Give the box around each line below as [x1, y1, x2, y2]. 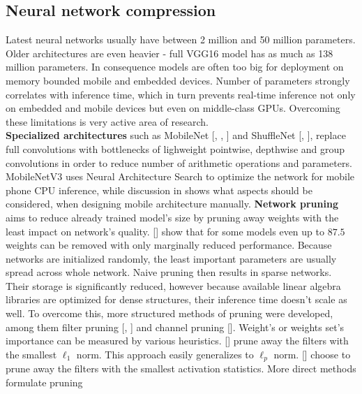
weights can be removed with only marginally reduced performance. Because [6, 238, 332, 252]
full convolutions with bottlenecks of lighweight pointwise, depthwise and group [6, 141, 345, 156]
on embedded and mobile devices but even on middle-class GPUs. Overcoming [6, 101, 340, 115]
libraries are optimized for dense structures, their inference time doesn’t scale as [6, 292, 347, 307]
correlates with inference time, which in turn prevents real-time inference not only [6, 87, 356, 101]
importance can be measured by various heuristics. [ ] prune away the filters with [6, 333, 349, 348]
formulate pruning [6, 374, 83, 389]
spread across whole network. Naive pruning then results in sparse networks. [6, 265, 332, 279]
